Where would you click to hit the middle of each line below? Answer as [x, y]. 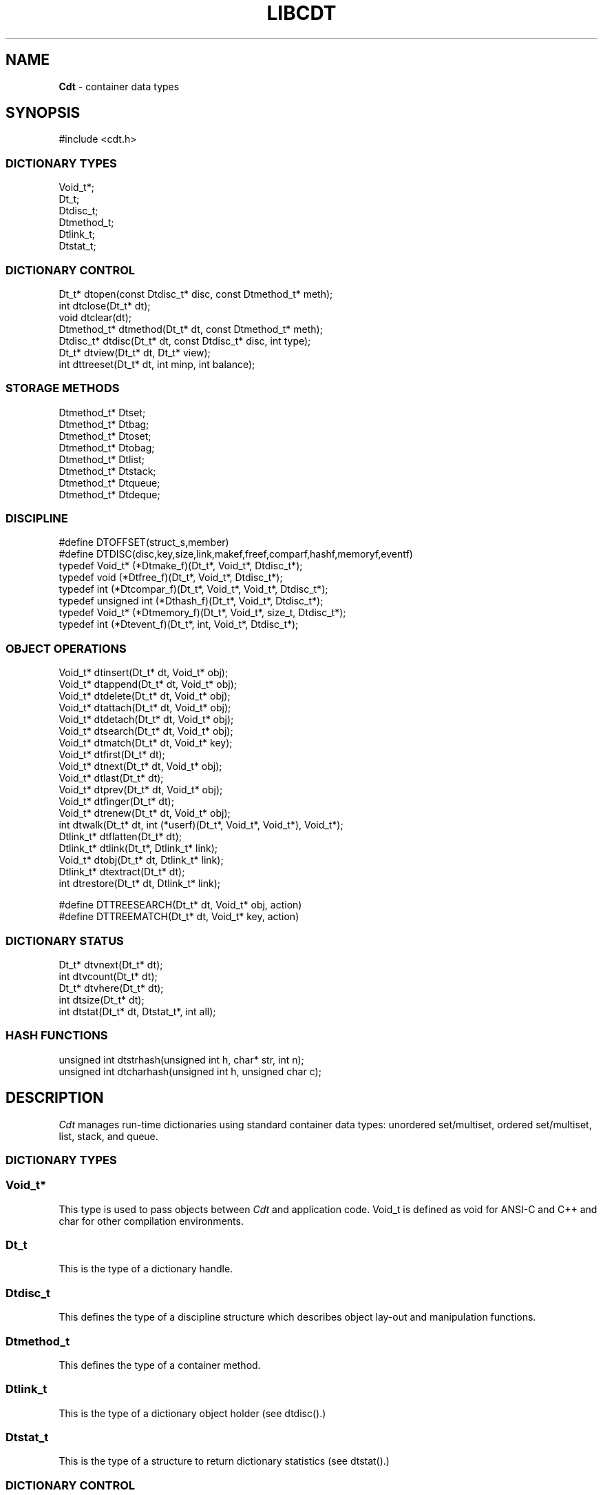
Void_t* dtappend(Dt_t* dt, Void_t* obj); [148, 684]
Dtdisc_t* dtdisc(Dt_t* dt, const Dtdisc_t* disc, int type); [185, 340]
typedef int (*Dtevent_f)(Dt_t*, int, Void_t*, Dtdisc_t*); [179, 624]
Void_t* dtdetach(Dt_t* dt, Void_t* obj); [146, 720]
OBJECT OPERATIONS [66, 648]
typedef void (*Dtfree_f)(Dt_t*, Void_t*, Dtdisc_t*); [171, 578]
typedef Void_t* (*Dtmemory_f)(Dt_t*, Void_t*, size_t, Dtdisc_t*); [202, 613]
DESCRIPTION [55, 1098]
